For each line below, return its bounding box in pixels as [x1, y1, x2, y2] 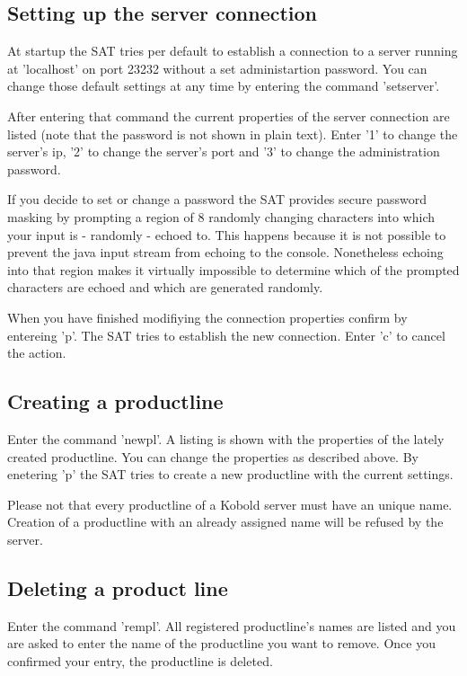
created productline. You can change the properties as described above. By [7, 447, 419, 466]
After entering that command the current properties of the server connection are [7, 106, 450, 125]
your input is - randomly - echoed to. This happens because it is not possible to [7, 225, 446, 244]
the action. [7, 343, 66, 362]
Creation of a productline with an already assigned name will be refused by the [7, 512, 444, 531]
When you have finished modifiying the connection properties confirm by [7, 307, 408, 326]
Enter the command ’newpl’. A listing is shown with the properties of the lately [7, 429, 445, 448]
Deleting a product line [7, 574, 228, 601]
